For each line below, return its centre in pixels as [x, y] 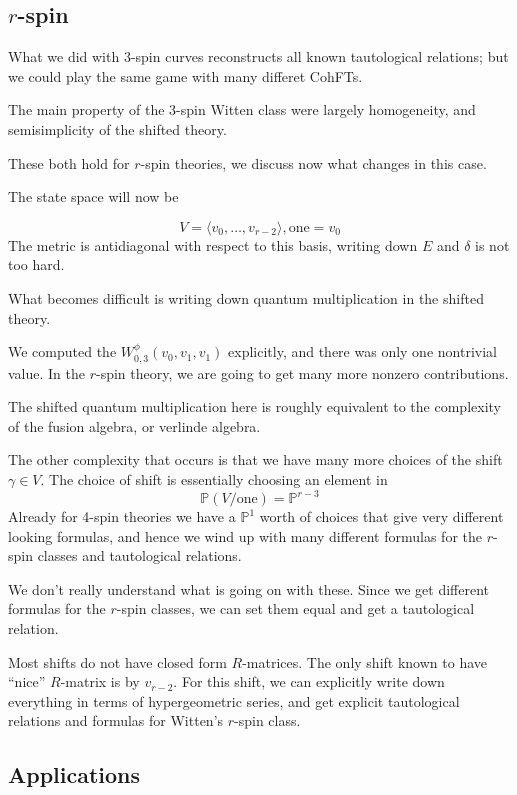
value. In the [46, 372]
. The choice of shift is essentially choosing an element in [214, 478]
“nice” [27, 681]
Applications [74, 774]
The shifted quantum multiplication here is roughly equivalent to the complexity [254, 406]
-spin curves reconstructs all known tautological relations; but [319, 56]
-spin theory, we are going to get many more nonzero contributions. [302, 372]
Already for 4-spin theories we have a [122, 516]
